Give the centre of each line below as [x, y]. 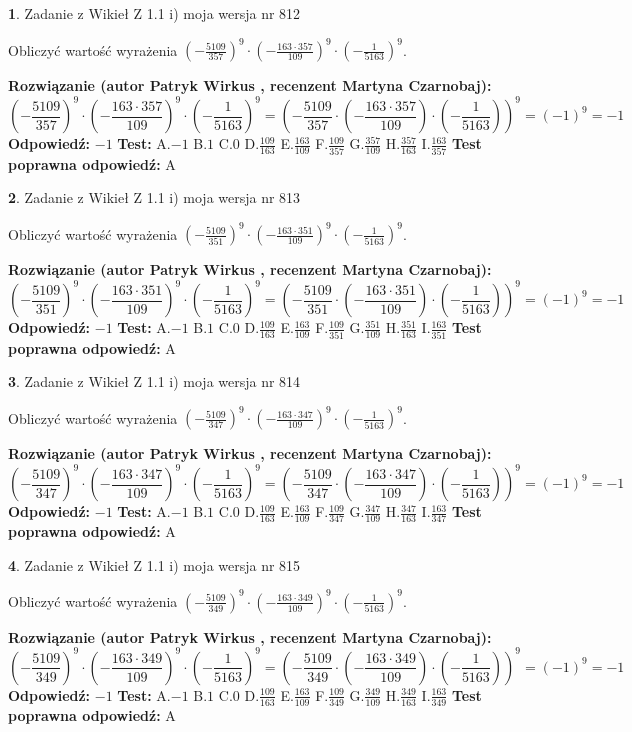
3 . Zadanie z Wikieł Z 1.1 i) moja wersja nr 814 [154, 381]
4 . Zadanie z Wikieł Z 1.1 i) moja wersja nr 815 [154, 564]
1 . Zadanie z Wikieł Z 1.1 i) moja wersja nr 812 [154, 13]
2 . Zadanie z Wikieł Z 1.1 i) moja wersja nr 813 [154, 197]
